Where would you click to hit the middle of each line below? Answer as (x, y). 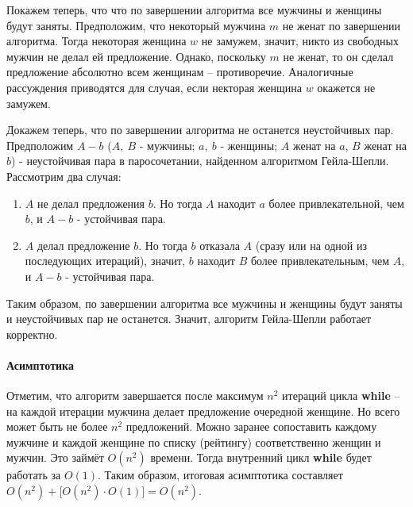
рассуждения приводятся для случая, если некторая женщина (154, 87)
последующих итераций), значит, (105, 261)
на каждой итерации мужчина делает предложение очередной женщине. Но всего (203, 411)
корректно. (32, 334)
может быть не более (57, 426)
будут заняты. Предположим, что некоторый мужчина (136, 25)
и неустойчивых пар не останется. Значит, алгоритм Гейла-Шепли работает (189, 319)
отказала (220, 245)
